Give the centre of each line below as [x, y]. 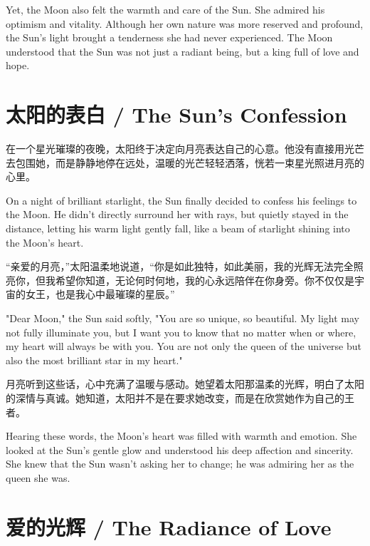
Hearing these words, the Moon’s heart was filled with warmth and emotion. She [181, 436]
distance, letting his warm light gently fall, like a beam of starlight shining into [178, 228]
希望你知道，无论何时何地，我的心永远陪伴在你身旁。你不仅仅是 [205, 280]
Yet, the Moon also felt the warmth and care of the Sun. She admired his [165, 9]
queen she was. [38, 477]
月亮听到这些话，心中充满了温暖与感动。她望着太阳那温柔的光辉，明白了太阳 [185, 384]
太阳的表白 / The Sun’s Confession [176, 114]
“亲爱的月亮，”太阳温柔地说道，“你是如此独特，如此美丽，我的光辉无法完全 [180, 266]
